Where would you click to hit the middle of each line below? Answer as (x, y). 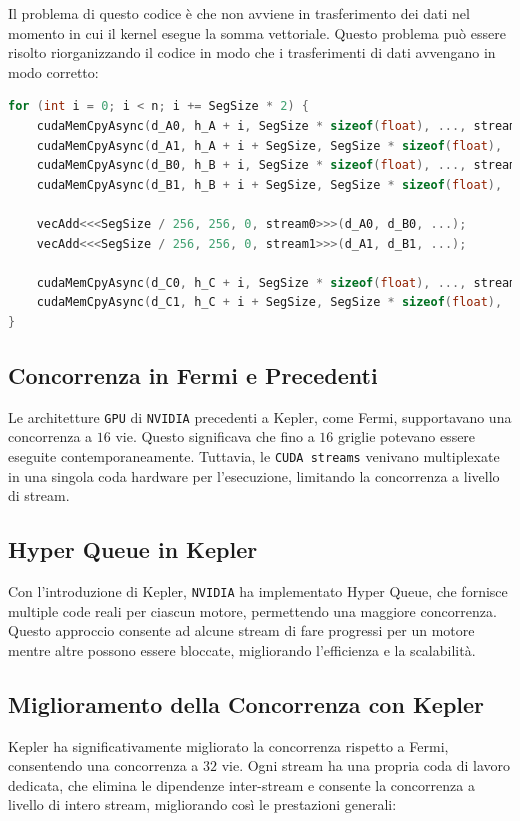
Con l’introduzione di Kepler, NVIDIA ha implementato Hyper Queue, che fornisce (258, 591)
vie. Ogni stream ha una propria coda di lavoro (366, 765)
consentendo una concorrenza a (103, 765)
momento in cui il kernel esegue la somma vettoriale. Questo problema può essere (257, 32)
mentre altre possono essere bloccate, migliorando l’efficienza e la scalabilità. (242, 649)
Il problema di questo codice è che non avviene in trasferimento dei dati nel (239, 13)
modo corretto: (53, 71)
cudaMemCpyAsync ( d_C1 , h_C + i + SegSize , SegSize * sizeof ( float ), (269, 302)
